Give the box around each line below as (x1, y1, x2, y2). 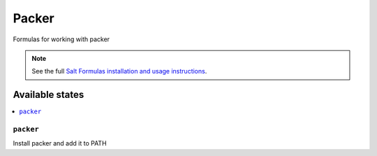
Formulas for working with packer (13, 35, 110, 43)
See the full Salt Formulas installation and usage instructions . (31, 67, 207, 76)
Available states (13, 89, 84, 101)
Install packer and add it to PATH (13, 139, 108, 148)
